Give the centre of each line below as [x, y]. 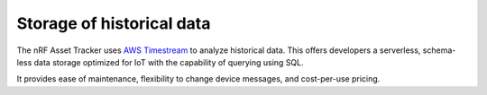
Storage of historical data [114, 23]
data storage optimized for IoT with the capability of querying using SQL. [169, 62]
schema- [439, 50]
